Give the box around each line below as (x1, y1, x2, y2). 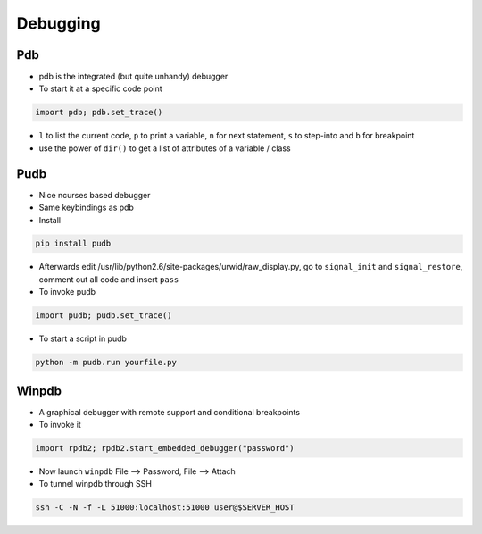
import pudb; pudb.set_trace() (35, 311, 173, 321)
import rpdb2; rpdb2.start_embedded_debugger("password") (35, 443, 295, 454)
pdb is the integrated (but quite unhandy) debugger (38, 71, 229, 82)
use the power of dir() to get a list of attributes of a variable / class (38, 143, 291, 154)
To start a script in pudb (38, 333, 127, 344)
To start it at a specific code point (38, 83, 162, 94)
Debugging (16, 13, 102, 33)
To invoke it (38, 420, 82, 430)
